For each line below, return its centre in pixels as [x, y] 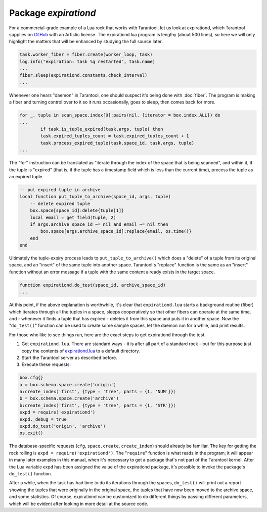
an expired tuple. [26, 176]
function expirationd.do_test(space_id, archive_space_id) [92, 285]
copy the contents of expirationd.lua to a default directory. [81, 351]
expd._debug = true [43, 419]
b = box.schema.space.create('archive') [69, 398]
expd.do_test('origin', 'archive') [63, 426]
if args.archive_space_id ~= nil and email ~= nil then [99, 224]
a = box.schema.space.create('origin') [68, 384]
